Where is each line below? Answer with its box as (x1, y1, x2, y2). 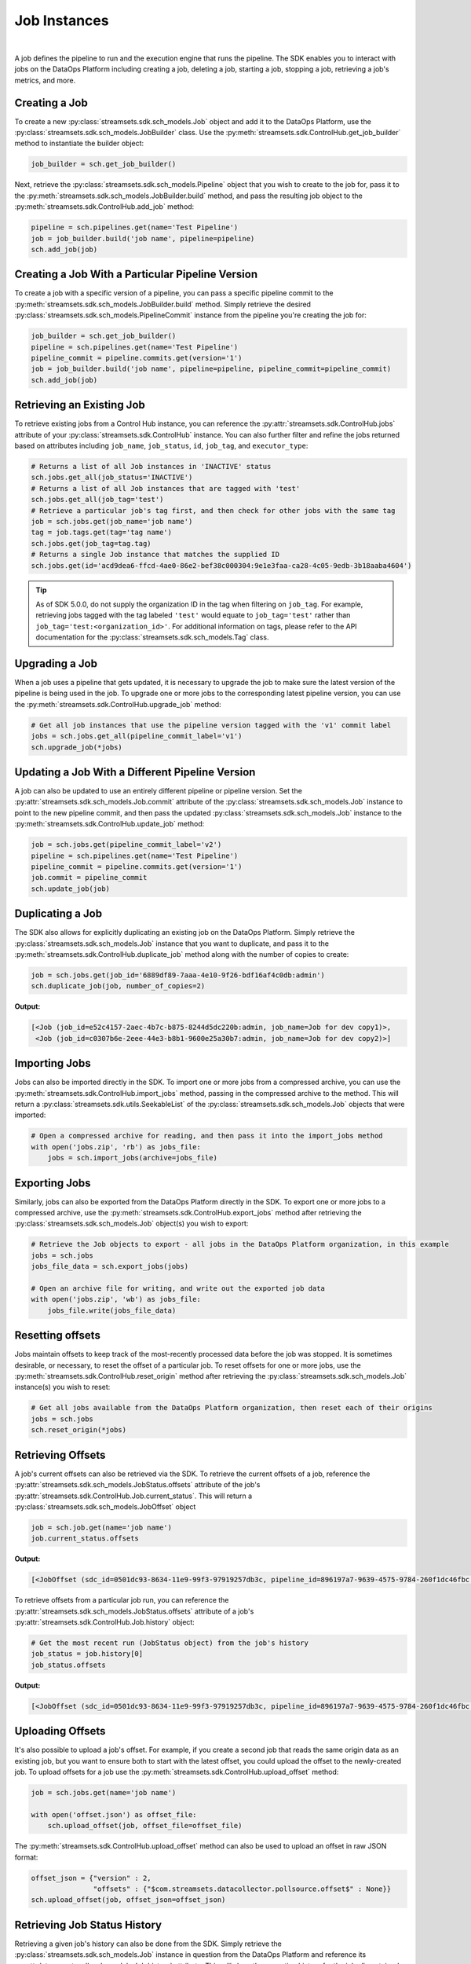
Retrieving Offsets (14, 1448, 106, 1461)
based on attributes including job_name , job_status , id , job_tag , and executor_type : (14, 441, 309, 451)
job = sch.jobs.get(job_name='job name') (31, 517, 193, 526)
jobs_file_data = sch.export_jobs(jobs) (31, 1262, 188, 1271)
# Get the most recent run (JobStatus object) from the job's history (31, 1639, 309, 1647)
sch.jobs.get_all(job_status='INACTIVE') (31, 473, 193, 482)
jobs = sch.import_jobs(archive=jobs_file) (47, 1153, 217, 1163)
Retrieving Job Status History (14, 1918, 162, 1932)
